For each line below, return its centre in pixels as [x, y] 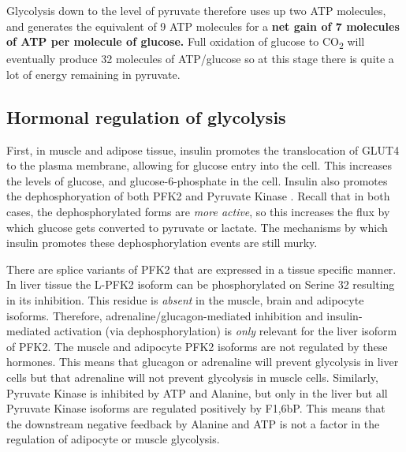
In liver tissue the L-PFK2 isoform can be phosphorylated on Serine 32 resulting [201, 284]
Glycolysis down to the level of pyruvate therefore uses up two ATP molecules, [196, 10]
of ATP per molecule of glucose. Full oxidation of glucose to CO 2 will [186, 42]
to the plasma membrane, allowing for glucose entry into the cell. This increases [199, 165]
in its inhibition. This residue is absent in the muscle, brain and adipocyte [185, 300]
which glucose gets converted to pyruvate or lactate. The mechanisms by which [197, 227]
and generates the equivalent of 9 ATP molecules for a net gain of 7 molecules [203, 26]
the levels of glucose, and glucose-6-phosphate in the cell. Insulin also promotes [197, 180]
